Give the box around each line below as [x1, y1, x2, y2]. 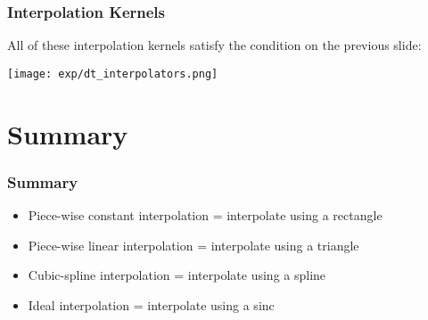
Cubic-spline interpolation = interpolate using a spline [28, 266, 326, 284]
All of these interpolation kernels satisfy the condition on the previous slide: [7, 36, 422, 54]
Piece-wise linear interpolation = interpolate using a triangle [28, 235, 359, 254]
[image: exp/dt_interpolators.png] [7, 67, 218, 80]
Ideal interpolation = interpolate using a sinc [28, 295, 275, 314]
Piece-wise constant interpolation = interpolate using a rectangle [28, 206, 383, 225]
